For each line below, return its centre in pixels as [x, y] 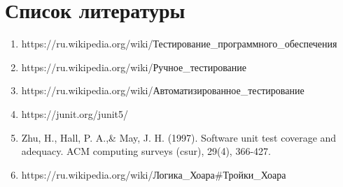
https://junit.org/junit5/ [75, 113]
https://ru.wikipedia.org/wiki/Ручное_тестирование [134, 67]
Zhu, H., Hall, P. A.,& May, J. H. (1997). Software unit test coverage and [179, 137]
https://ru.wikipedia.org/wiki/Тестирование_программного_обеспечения [179, 44]
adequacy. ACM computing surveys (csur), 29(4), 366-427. [146, 151]
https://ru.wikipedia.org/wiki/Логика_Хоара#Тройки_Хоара [154, 174]
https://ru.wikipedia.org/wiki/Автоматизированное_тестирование [163, 90]
